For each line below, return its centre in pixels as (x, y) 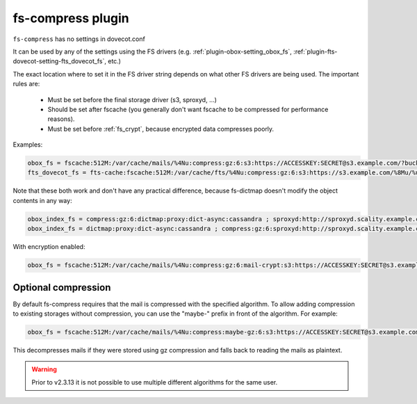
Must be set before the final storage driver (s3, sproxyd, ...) (132, 99)
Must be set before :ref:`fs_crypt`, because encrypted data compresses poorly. (161, 129)
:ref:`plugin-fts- (315, 51)
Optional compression (62, 288)
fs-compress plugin (71, 18)
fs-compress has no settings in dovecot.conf (79, 39)
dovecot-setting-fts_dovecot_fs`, (60, 61)
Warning (44, 369)
